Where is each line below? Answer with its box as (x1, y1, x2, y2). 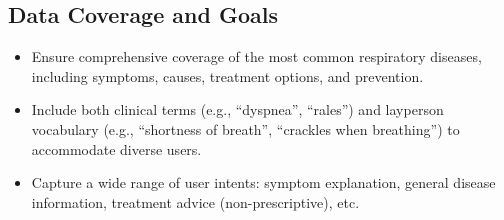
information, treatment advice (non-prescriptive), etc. (31, 191, 360, 212)
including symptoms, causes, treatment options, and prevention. (31, 65, 424, 86)
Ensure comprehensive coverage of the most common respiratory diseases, (31, 46, 482, 67)
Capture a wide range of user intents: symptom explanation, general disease (31, 172, 496, 193)
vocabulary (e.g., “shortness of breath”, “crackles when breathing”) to (31, 118, 460, 139)
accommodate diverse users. (31, 138, 202, 159)
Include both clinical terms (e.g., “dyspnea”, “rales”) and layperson (31, 99, 444, 120)
